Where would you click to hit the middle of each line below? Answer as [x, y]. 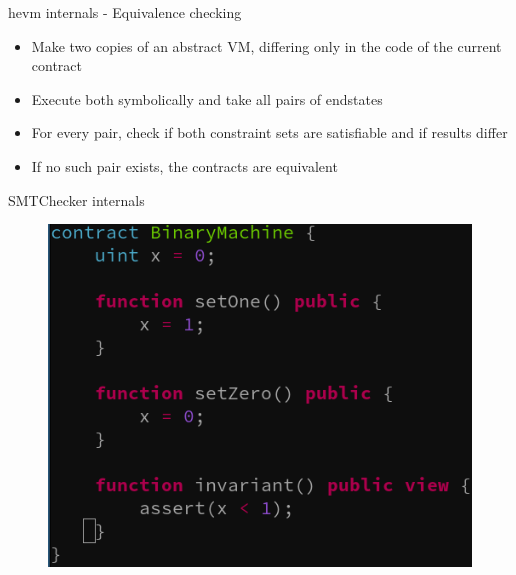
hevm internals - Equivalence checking [125, 12]
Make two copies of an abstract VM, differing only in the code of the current [266, 45]
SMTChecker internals [76, 199]
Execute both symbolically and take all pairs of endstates [207, 98]
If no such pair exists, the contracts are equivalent [184, 165]
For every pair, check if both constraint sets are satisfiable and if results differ [269, 132]
